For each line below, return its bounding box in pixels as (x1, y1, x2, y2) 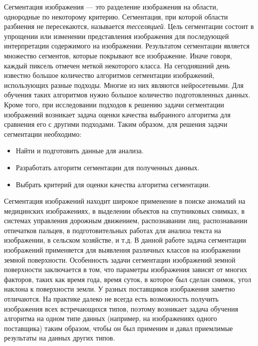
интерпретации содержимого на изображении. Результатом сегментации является (4, 40, 250, 51)
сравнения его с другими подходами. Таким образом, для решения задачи (4, 119, 228, 129)
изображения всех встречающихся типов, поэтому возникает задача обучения (4, 303, 239, 314)
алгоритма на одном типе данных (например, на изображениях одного (4, 313, 217, 324)
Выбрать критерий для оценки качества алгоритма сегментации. (15, 179, 211, 189)
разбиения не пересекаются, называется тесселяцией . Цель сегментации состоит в (4, 21, 254, 31)
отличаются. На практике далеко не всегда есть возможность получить (4, 294, 219, 304)
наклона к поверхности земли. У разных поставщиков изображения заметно (4, 284, 235, 294)
